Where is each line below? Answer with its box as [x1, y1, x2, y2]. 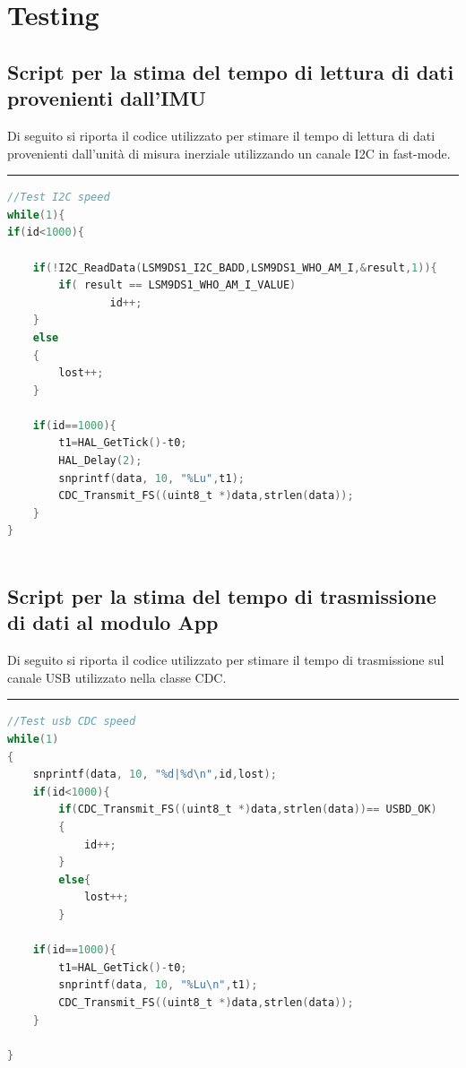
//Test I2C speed [7, 191, 110, 204]
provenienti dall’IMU [7, 84, 206, 112]
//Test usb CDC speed [7, 715, 136, 728]
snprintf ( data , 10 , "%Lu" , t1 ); [58, 471, 245, 485]
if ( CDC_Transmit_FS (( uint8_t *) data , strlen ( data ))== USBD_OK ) [58, 803, 437, 816]
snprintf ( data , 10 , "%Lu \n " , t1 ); [58, 978, 258, 992]
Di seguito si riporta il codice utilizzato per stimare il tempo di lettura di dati [7, 125, 436, 144]
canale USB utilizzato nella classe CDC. [7, 667, 227, 686]
